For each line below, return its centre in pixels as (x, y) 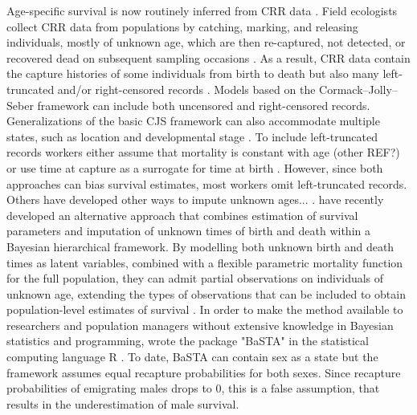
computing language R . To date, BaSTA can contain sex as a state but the (192, 357)
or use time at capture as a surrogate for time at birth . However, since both (195, 167)
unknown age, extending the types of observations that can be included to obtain (206, 293)
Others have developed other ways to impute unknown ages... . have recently (195, 199)
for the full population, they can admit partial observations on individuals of (195, 278)
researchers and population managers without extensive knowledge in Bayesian (200, 325)
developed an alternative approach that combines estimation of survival (182, 215)
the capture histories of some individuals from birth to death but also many (193, 73)
